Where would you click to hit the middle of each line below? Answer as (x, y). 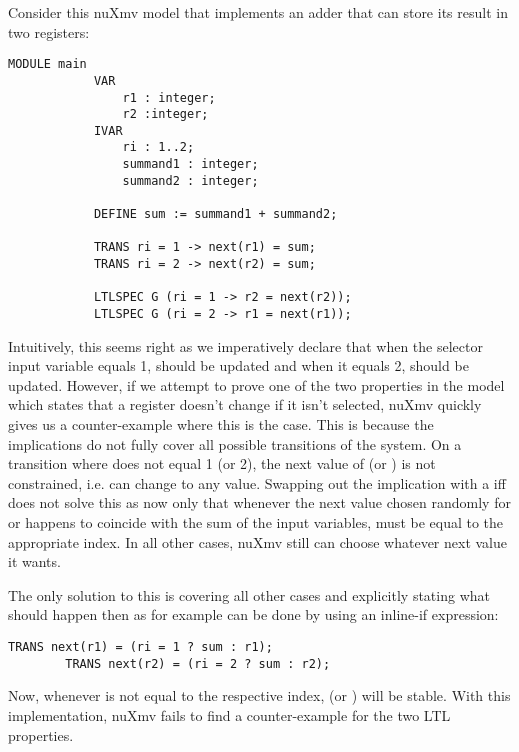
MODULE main (47, 64)
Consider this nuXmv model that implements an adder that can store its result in (258, 12)
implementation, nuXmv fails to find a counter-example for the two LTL (229, 714)
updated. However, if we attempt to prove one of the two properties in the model (256, 384)
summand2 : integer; (190, 180)
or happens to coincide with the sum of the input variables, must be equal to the (256, 522)
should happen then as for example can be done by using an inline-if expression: (253, 614)
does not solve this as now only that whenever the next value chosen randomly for (259, 502)
